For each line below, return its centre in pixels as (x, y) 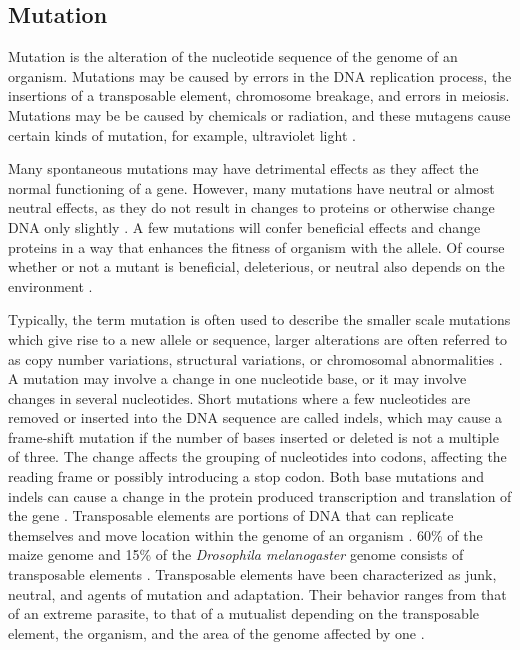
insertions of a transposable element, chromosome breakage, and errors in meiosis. (259, 95)
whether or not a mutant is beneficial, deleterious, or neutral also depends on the (256, 266)
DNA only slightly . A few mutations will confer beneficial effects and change (244, 226)
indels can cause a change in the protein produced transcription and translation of (260, 495)
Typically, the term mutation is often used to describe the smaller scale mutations (259, 319)
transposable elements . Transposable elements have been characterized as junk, (252, 574)
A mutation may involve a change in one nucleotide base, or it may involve (237, 378)
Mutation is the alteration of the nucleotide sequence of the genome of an (233, 56)
